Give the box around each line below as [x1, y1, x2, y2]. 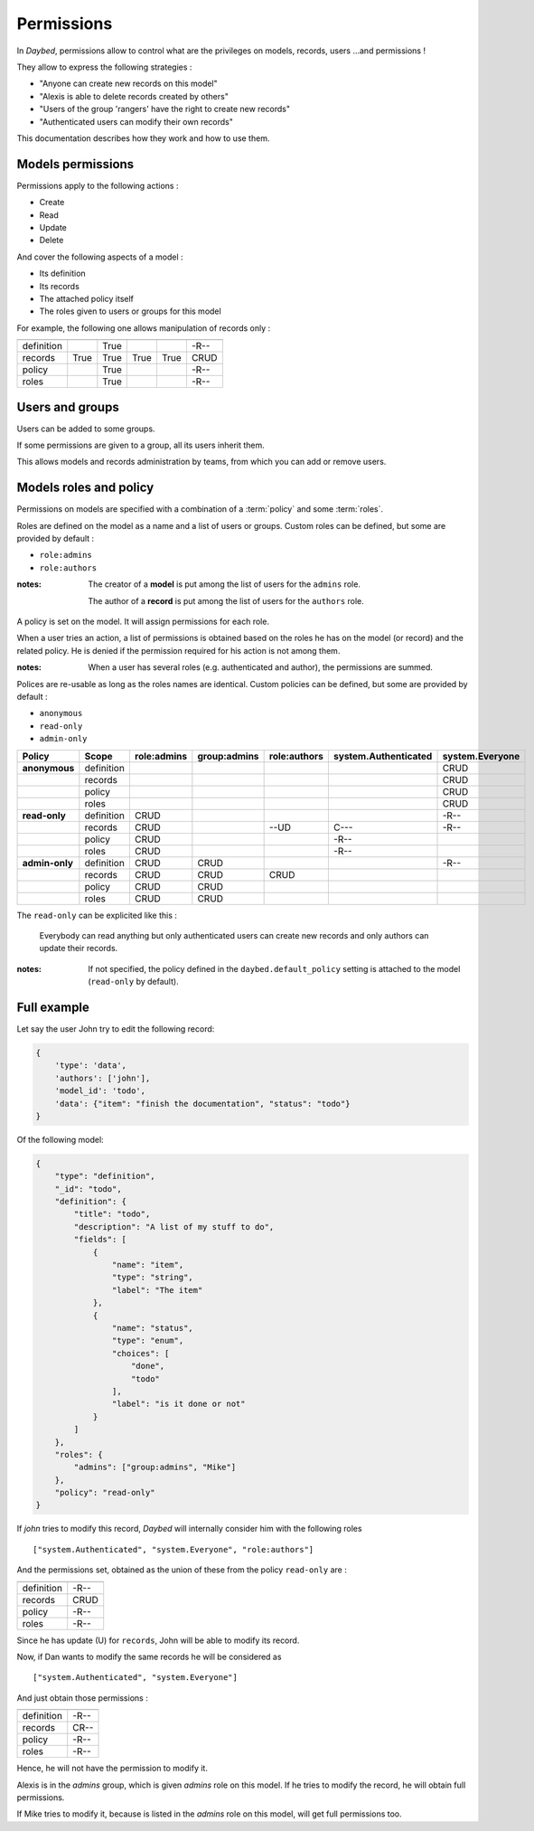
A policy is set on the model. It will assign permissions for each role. [16, 616, 270, 628]
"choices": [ [111, 1348, 170, 1358]
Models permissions [16, 156, 135, 172]
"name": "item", [111, 1260, 184, 1270]
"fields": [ [73, 1234, 126, 1245]
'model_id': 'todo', [54, 1086, 146, 1096]
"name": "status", [111, 1323, 193, 1333]
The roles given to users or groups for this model [39, 306, 221, 316]
